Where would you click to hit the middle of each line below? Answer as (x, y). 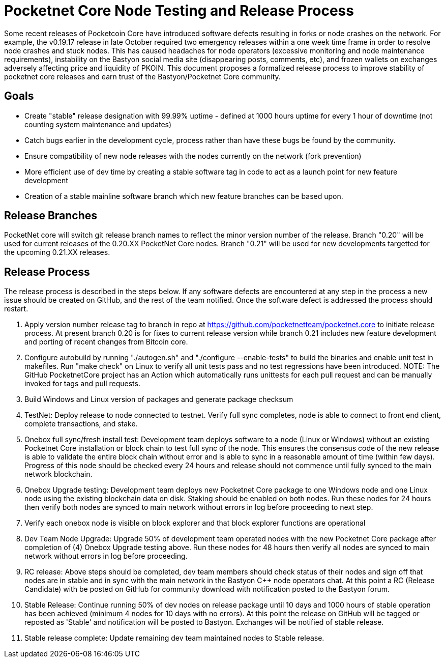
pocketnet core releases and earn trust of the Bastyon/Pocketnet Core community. (142, 76)
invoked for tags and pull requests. (82, 384)
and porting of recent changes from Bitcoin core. (106, 342)
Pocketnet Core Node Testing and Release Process (179, 11)
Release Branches (51, 216)
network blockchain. (58, 474)
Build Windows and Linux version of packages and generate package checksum (159, 399)
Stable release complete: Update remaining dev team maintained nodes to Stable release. (174, 638)
